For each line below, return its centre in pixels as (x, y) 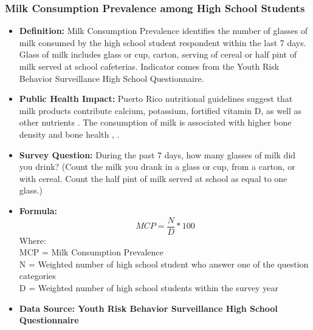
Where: (33, 240)
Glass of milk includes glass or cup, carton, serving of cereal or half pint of (158, 54)
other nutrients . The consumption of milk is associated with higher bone (155, 122)
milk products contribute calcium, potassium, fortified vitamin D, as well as (160, 110)
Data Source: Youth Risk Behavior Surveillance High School (148, 308)
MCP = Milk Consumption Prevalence (91, 252)
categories (37, 276)
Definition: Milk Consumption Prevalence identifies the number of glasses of (163, 31)
